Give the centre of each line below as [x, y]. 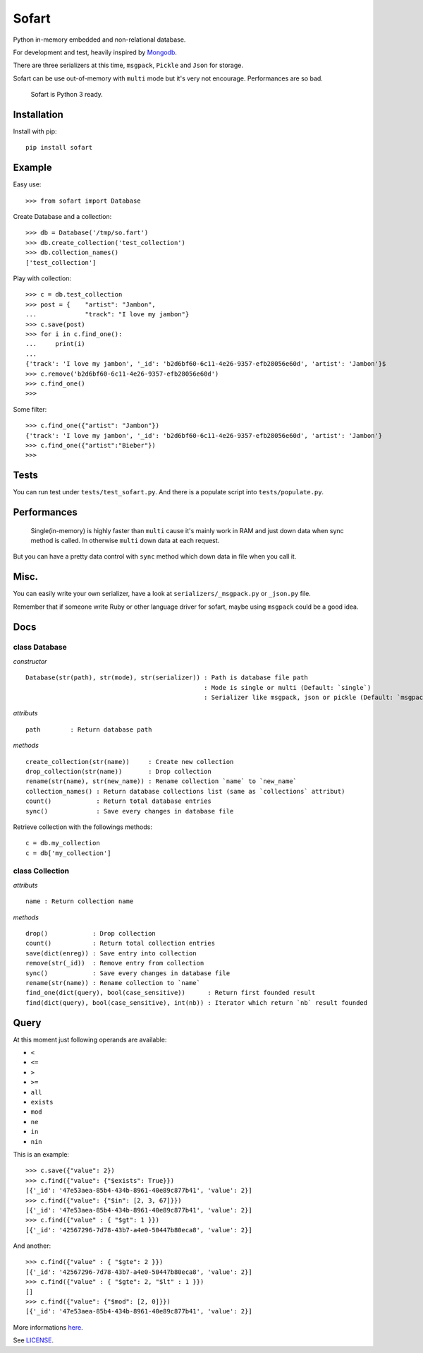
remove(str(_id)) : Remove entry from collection [115, 963]
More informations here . [48, 1327]
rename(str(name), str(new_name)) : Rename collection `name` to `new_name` [161, 781]
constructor [30, 661]
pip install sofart [59, 148]
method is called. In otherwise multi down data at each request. [125, 541]
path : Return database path [89, 729]
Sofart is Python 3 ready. [67, 95]
